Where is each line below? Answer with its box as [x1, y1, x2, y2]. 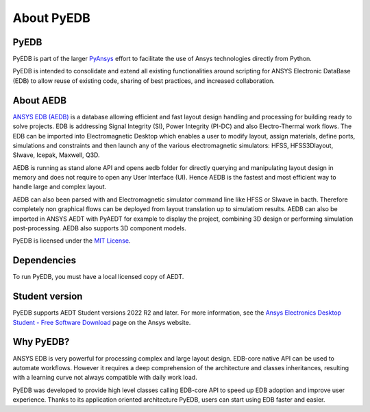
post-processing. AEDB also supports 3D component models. [12, 224, 186, 232]
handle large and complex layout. [12, 182, 107, 191]
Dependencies [12, 254, 77, 267]
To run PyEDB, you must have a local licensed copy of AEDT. [12, 273, 184, 281]
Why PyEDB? [12, 336, 70, 348]
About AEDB [12, 95, 67, 106]
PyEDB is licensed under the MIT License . [12, 237, 131, 245]
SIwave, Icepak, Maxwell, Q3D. [12, 151, 100, 159]
